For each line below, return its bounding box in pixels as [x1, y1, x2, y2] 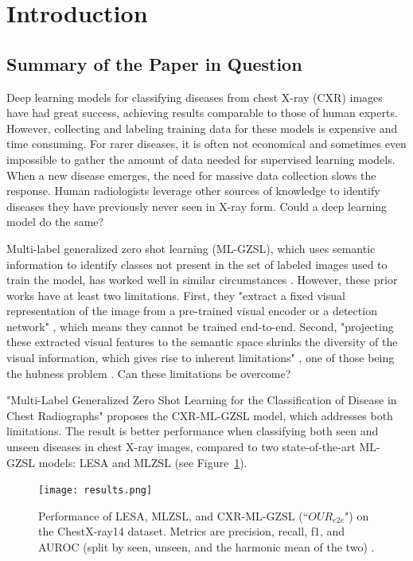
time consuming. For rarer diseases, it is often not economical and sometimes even [6, 135, 407, 152]
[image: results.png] [38, 485, 153, 497]
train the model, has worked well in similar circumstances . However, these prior [6, 271, 398, 288]
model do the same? [6, 213, 104, 230]
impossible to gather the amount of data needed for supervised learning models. [6, 150, 395, 167]
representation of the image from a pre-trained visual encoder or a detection [6, 302, 377, 319]
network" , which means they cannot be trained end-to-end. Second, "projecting [6, 318, 394, 334]
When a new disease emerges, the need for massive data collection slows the [6, 166, 376, 183]
